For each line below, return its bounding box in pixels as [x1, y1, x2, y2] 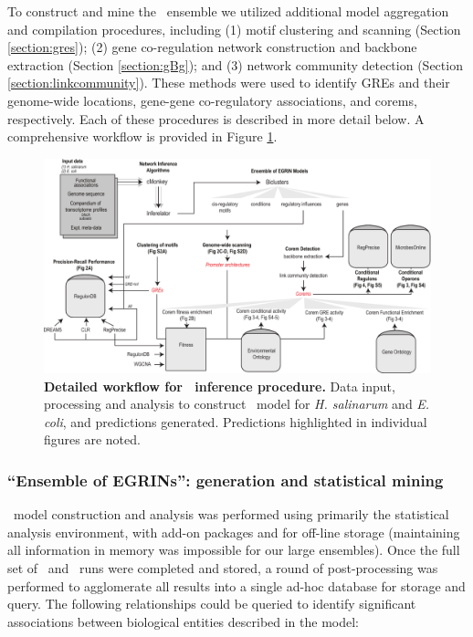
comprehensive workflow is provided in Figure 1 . [7, 127, 278, 146]
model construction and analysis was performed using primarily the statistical [13, 505, 449, 524]
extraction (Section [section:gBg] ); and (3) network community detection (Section [7, 55, 463, 74]
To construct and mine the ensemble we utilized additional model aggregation [7, 2, 449, 20]
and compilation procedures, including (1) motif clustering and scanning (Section [7, 19, 461, 38]
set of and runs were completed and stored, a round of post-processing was [7, 558, 438, 577]
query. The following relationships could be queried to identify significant [7, 594, 416, 613]
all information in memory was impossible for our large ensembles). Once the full [7, 540, 460, 559]
